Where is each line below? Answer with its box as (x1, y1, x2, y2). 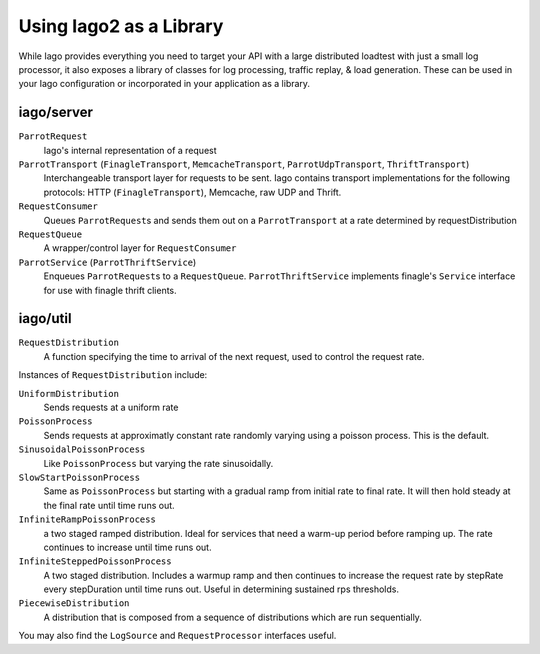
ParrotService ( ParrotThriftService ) (18, 256, 197, 268)
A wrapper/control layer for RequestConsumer (43, 242, 237, 254)
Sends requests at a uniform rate (43, 401, 179, 413)
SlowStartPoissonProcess (18, 471, 140, 483)
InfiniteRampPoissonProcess (18, 514, 157, 525)
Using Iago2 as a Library (18, 15, 224, 37)
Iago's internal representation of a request (43, 144, 217, 156)
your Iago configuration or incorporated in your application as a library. (18, 78, 310, 90)
